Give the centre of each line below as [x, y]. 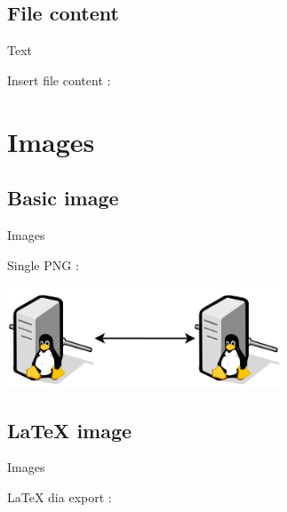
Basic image [63, 198]
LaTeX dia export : [60, 496]
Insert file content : [59, 80]
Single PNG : [43, 264]
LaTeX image [70, 430]
